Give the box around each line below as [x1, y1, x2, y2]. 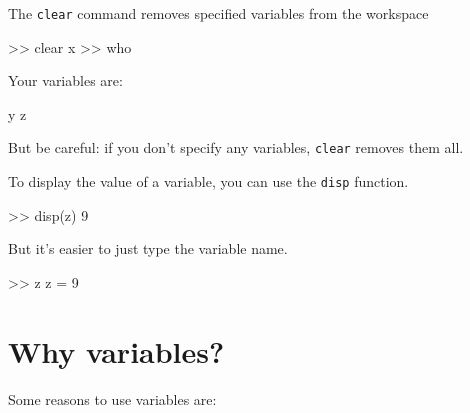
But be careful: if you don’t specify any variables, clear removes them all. [8, 137, 464, 158]
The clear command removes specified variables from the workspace [8, 3, 429, 23]
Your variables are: [8, 70, 123, 91]
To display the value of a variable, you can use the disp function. [8, 171, 409, 192]
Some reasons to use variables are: [8, 388, 217, 409]
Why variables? [8, 330, 225, 371]
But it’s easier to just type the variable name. [8, 238, 288, 259]
